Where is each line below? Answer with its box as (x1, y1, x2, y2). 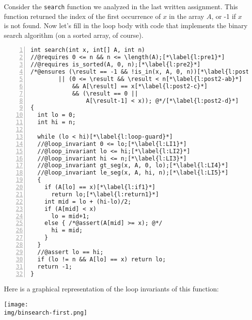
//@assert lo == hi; (37, 248, 104, 256)
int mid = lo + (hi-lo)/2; (44, 198, 131, 205)
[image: (4, 301, 29, 308)
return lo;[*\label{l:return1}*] (51, 191, 159, 198)
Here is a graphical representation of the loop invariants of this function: (4, 284, 219, 294)
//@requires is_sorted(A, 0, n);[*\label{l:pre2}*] (31, 61, 201, 68)
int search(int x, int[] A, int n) (31, 47, 145, 54)
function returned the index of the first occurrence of (4, 11, 161, 21)
